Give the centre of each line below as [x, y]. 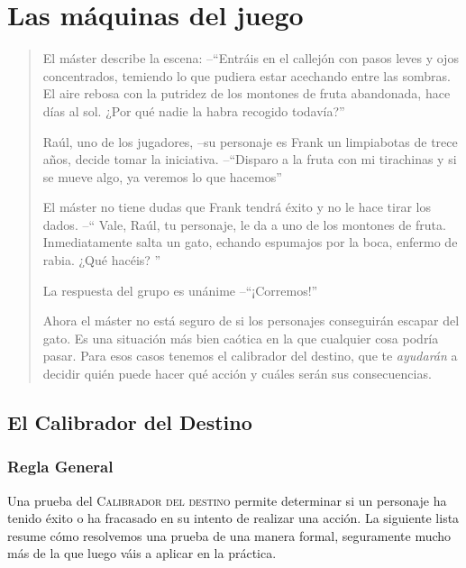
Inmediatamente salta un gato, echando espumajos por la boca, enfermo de [250, 242]
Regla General [60, 467]
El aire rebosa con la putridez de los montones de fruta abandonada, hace [247, 93]
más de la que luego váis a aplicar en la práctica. [142, 553]
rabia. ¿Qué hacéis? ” [102, 260]
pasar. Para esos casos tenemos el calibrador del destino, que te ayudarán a [250, 356]
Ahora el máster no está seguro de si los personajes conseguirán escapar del [251, 321]
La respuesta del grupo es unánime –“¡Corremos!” [180, 290]
